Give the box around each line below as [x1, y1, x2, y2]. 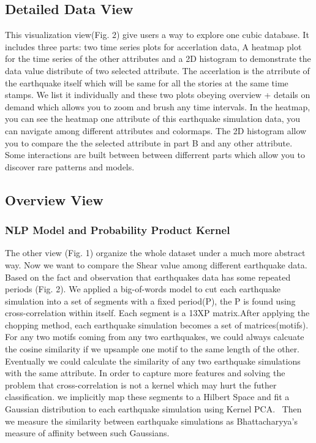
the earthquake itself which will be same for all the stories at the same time [5, 76, 288, 89]
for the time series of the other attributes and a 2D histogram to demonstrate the [5, 52, 311, 65]
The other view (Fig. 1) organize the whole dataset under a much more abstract [5, 246, 306, 259]
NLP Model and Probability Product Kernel [5, 222, 230, 238]
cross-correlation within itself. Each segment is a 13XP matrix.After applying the [5, 306, 310, 319]
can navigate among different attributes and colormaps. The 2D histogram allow [5, 124, 307, 137]
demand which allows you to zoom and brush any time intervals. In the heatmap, [5, 100, 310, 113]
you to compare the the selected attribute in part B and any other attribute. [5, 136, 293, 149]
